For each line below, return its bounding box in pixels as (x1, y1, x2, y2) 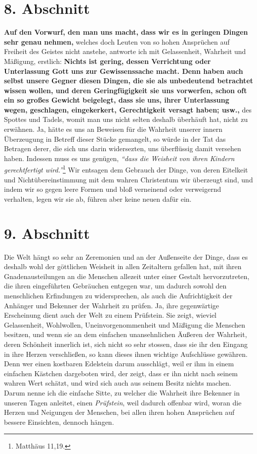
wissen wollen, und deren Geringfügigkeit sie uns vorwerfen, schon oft (4, 85, 247, 95)
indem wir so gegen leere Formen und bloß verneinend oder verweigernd (4, 184, 221, 194)
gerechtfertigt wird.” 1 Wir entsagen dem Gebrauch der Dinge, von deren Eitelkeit (4, 163, 248, 175)
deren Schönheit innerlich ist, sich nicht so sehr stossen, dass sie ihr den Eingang (4, 339, 248, 349)
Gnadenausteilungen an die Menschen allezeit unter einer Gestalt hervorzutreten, (4, 271, 250, 281)
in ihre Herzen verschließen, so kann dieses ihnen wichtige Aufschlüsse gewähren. (4, 348, 248, 359)
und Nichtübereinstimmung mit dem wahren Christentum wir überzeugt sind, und (4, 174, 253, 184)
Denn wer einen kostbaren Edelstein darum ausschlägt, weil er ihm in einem (4, 358, 234, 369)
